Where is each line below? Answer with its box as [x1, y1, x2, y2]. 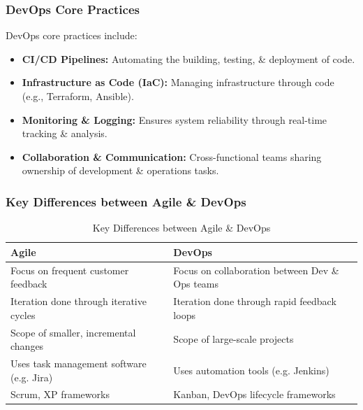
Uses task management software [10, 355, 147, 370]
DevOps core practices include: [6, 28, 138, 43]
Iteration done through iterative [10, 294, 147, 309]
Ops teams [173, 276, 219, 291]
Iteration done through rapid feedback [173, 294, 336, 309]
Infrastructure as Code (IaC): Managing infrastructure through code [22, 75, 334, 90]
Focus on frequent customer [10, 262, 129, 277]
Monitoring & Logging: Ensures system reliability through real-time [22, 112, 327, 127]
